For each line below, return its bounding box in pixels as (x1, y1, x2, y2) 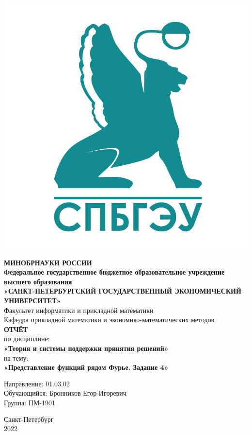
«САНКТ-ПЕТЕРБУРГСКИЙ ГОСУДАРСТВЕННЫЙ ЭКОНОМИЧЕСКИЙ (4, 286, 241, 296)
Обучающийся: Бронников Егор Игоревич (4, 388, 126, 398)
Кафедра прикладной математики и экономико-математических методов (4, 314, 215, 325)
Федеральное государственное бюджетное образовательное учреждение (4, 267, 225, 277)
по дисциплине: (4, 333, 50, 344)
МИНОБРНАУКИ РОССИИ (4, 257, 92, 267)
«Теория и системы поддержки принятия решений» (4, 343, 169, 353)
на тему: (4, 352, 29, 363)
